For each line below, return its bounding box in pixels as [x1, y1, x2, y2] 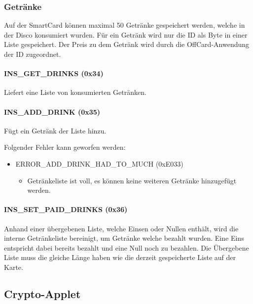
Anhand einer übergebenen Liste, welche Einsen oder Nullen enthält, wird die [4, 223, 239, 233]
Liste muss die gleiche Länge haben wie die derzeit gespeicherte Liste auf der [4, 252, 236, 262]
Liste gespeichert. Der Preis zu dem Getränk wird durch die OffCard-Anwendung [4, 39, 250, 49]
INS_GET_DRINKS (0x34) [4, 68, 104, 79]
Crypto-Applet [4, 286, 81, 301]
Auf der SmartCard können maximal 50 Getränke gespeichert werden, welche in [4, 20, 245, 30]
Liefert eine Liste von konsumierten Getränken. [4, 87, 146, 97]
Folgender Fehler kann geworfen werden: [4, 142, 126, 152]
